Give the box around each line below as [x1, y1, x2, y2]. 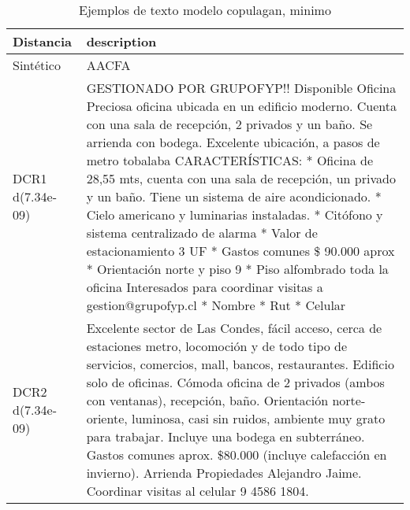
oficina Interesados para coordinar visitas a [86, 278, 323, 296]
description [86, 32, 157, 50]
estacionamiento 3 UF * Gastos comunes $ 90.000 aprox [86, 242, 395, 260]
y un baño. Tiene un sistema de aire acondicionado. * [86, 187, 382, 205]
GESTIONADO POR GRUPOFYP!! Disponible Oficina [86, 79, 397, 97]
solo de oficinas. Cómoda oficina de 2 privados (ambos [86, 373, 385, 391]
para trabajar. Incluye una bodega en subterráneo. [86, 427, 365, 445]
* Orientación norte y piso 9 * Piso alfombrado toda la [86, 260, 389, 278]
